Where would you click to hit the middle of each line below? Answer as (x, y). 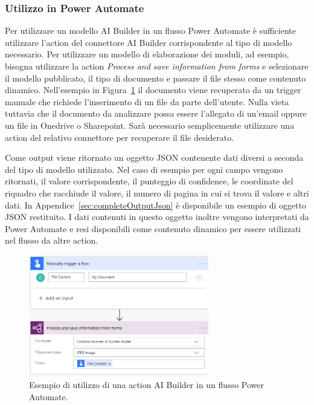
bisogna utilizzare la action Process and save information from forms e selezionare (157, 66)
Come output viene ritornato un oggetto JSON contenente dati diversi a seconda (154, 157)
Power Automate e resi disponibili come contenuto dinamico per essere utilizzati (153, 228)
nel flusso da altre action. (52, 240)
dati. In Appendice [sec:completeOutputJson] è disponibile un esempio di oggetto (156, 205)
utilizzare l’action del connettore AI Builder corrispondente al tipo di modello (149, 42)
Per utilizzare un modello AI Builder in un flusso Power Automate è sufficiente (150, 31)
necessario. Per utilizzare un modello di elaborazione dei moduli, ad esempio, (147, 54)
